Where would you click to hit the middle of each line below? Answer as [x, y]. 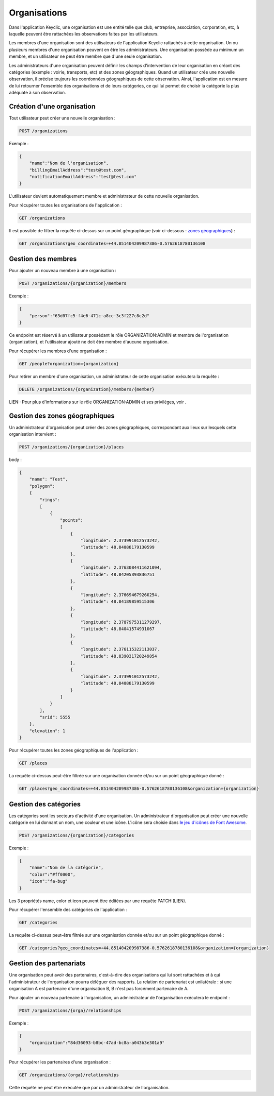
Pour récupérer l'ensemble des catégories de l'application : [68, 909]
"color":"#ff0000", [53, 874]
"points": [71, 520]
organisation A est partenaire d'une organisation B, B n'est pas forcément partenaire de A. [99, 989]
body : [15, 460]
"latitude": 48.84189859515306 [117, 602]
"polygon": [42, 486]
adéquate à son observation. [38, 93]
